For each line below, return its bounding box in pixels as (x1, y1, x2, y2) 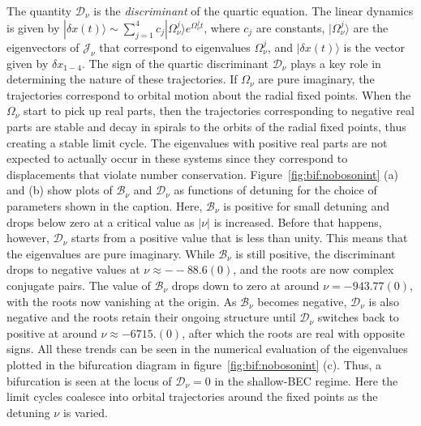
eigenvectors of (6, 38, 79, 55)
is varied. (62, 403, 108, 420)
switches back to (317, 309, 399, 326)
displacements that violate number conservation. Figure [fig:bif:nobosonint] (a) (6, 165, 398, 182)
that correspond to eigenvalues (99, 38, 251, 55)
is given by (6, 19, 60, 36)
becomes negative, (257, 292, 347, 309)
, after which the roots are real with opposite (182, 324, 406, 341)
